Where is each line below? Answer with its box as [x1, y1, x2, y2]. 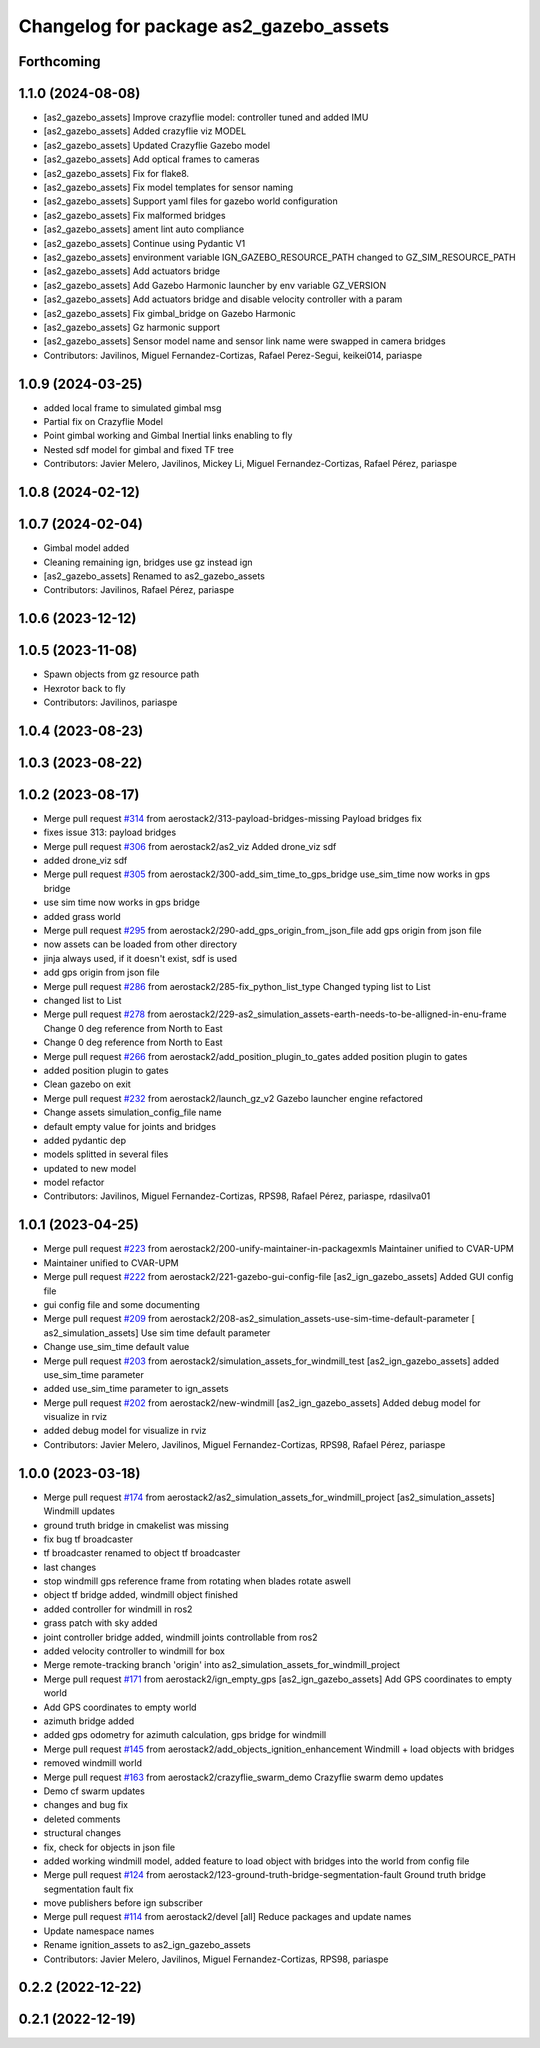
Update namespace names [43, 1925, 155, 1937]
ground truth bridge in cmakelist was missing [43, 1519, 229, 1531]
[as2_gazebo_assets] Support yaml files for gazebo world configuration [43, 195, 339, 207]
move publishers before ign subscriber [43, 1897, 204, 1909]
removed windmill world [43, 1757, 142, 1769]
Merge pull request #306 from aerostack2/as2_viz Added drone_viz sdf [43, 840, 337, 852]
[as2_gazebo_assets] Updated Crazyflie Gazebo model [43, 139, 270, 151]
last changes [43, 1561, 97, 1573]
